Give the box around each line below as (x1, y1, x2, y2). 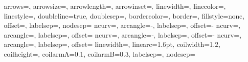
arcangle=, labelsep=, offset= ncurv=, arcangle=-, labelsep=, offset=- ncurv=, (4, 29, 242, 40)
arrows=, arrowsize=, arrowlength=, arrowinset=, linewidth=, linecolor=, (4, 1, 226, 11)
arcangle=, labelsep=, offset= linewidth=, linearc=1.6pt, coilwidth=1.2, (4, 39, 221, 49)
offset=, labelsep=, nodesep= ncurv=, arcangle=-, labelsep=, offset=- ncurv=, (4, 20, 241, 30)
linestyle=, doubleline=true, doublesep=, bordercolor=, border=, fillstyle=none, (4, 10, 245, 21)
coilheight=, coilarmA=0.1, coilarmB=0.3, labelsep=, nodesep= (4, 48, 196, 59)
